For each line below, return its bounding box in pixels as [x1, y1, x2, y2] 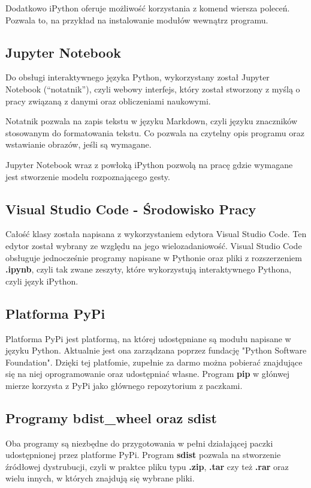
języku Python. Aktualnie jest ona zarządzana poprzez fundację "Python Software [5, 344, 307, 357]
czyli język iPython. [5, 274, 78, 287]
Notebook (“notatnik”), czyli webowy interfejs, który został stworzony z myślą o [5, 82, 300, 95]
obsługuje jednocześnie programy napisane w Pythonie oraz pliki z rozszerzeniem [5, 251, 302, 264]
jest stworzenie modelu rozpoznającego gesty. [5, 170, 170, 182]
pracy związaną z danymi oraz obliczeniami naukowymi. [5, 94, 211, 107]
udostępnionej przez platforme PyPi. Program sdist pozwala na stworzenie [5, 448, 281, 461]
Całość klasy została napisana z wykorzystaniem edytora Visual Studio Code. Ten [5, 227, 307, 240]
